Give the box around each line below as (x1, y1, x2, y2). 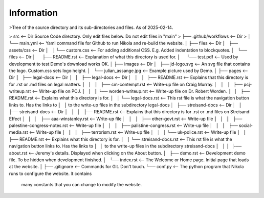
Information (9, 7, 58, 18)
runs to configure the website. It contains (9, 171, 92, 176)
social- (239, 123, 253, 128)
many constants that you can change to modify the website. (21, 182, 142, 188)
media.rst (9, 129, 28, 135)
